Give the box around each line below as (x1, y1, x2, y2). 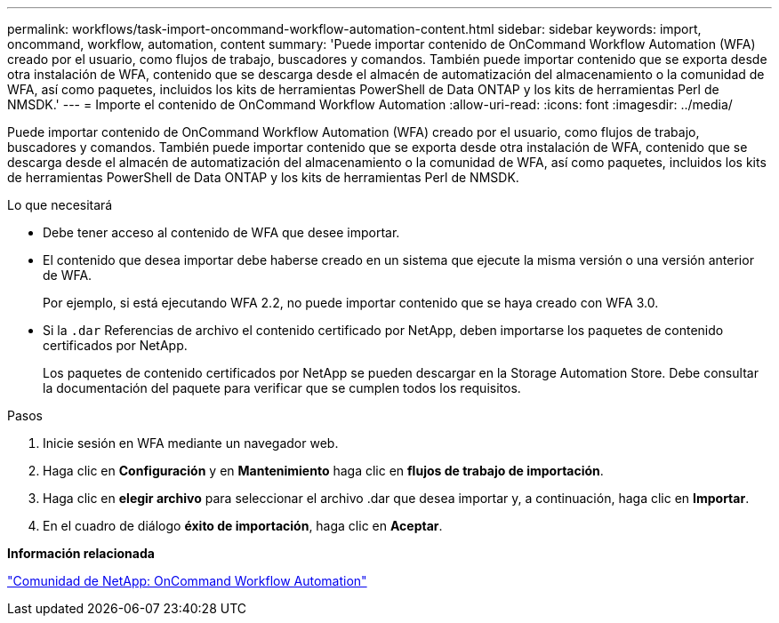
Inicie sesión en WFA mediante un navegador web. (43, 435, 339, 451)
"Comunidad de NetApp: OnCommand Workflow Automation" (7, 573, 367, 588)
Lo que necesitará (7, 197, 113, 212)
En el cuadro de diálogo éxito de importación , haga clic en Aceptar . (43, 518, 443, 533)
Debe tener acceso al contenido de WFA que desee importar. (43, 225, 400, 240)
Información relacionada (7, 546, 155, 561)
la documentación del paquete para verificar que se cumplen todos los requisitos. (43, 380, 521, 395)
